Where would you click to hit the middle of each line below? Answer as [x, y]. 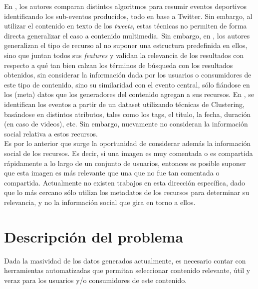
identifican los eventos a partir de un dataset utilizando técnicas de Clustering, [124, 104]
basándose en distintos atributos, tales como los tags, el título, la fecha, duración [128, 114]
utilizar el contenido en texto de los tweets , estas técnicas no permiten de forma [126, 26]
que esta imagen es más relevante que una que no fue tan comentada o [112, 173]
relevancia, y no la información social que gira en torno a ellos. [100, 202]
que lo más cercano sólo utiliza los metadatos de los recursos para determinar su [127, 192]
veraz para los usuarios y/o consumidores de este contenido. [96, 280]
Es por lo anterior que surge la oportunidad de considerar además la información [128, 143]
